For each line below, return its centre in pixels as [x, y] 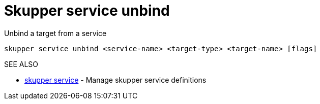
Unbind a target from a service [55, 33]
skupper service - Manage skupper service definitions [115, 80]
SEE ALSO [21, 64]
